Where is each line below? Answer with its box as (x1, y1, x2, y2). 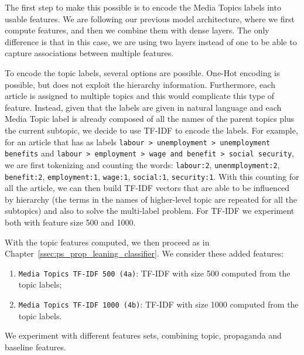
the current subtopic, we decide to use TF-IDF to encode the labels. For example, (5, 124, 298, 136)
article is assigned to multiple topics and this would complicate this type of (5, 90, 275, 102)
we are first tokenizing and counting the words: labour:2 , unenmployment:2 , (5, 158, 280, 170)
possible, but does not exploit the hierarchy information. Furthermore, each (5, 78, 275, 90)
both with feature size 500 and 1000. (5, 216, 136, 228)
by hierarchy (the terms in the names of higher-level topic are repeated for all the (5, 193, 297, 205)
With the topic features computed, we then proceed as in (5, 235, 210, 248)
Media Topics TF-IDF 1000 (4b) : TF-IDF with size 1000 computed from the (18, 298, 299, 310)
